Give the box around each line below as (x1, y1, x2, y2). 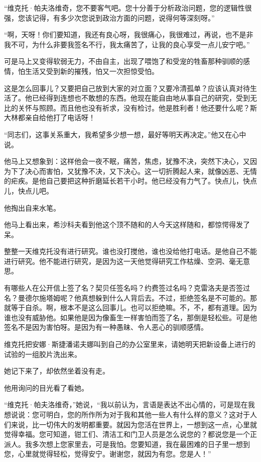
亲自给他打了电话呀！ (25, 112, 95, 123)
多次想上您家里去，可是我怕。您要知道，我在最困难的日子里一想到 (32, 438, 250, 449)
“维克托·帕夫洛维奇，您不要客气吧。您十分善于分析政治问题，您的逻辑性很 (4, 3, 252, 13)
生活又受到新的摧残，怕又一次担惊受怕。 (25, 65, 159, 76)
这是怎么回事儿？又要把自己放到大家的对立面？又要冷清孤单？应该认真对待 (4, 82, 250, 93)
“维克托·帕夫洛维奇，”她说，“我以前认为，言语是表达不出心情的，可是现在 (4, 399, 248, 410)
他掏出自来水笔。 (4, 202, 60, 213)
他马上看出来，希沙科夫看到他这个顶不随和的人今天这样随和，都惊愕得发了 (4, 219, 250, 230)
